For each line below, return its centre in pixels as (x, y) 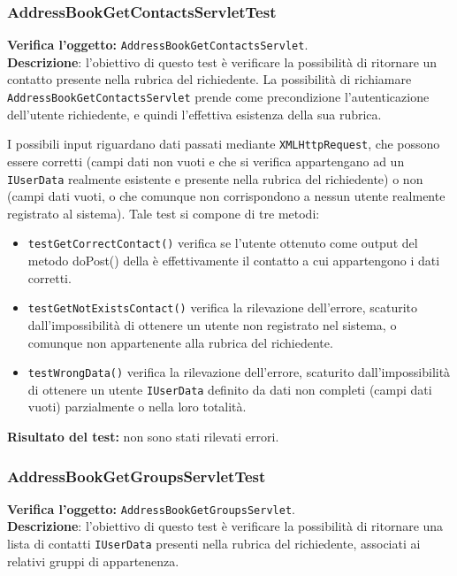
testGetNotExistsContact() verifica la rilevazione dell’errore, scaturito (223, 307)
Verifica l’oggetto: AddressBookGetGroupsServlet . (151, 508)
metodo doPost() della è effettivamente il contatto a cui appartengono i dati (234, 261)
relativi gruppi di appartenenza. (93, 561)
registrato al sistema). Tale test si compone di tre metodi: (164, 213)
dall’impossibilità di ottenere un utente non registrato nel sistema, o (212, 324)
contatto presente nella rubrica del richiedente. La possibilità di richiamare (209, 79)
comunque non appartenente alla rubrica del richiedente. (180, 342)
